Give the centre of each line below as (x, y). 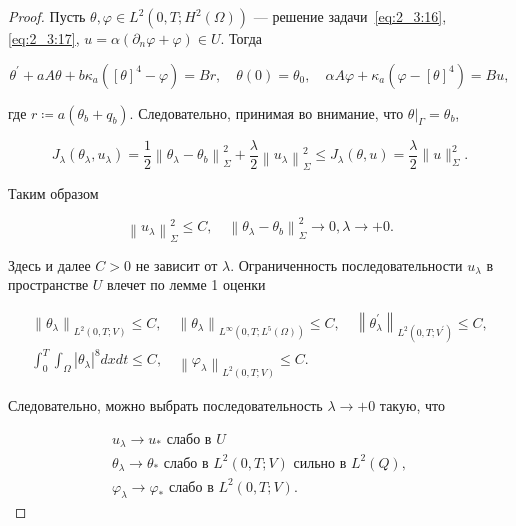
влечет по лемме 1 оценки (186, 284)
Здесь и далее (49, 264)
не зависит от (176, 264)
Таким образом (53, 192)
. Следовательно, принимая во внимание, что (266, 112)
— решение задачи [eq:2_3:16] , (350, 16)
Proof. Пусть (47, 16)
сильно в (320, 463)
